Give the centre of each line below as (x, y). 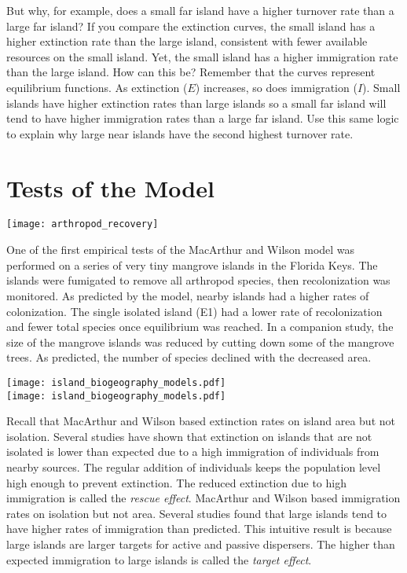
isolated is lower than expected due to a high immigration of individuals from (193, 452)
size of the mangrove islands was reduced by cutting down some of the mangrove (200, 342)
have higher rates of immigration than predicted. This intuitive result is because (199, 529)
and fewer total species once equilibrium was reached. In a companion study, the (200, 327)
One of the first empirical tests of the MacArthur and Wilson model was (181, 250)
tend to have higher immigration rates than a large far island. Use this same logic (203, 118)
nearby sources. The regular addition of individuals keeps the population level (194, 466)
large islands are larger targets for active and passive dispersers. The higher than (201, 544)
